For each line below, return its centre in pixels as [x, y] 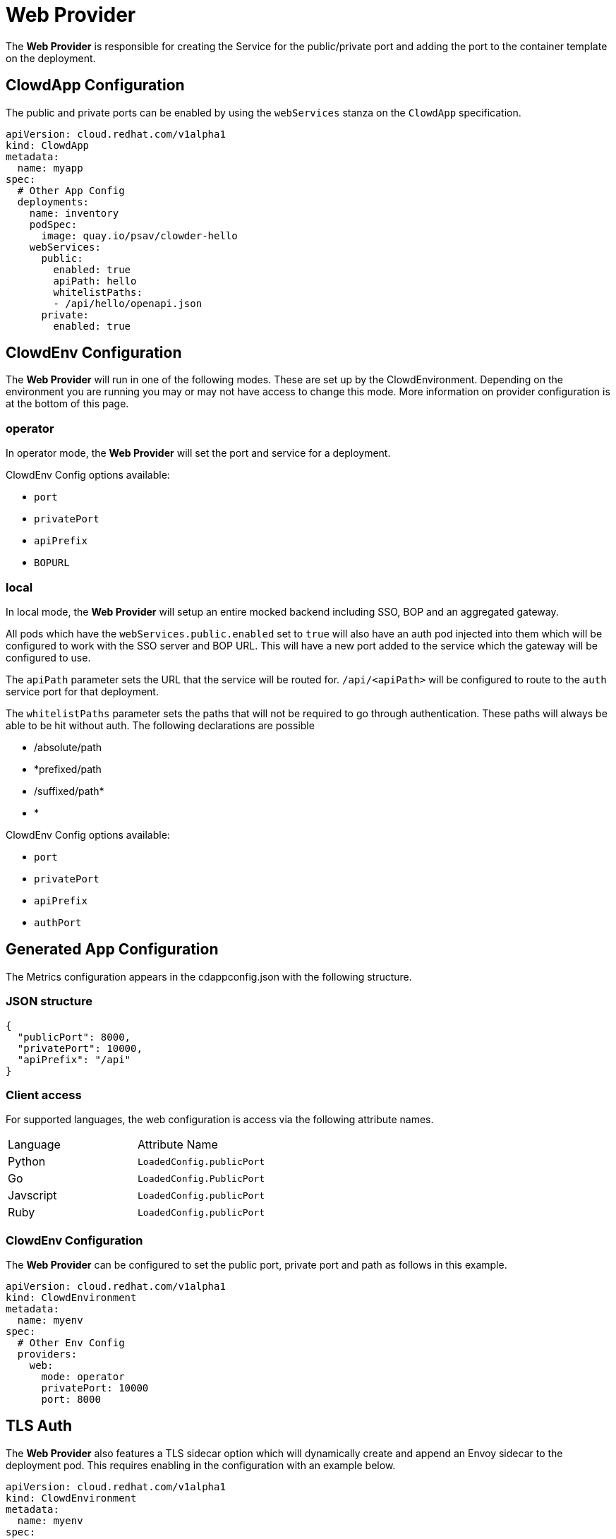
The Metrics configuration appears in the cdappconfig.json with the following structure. [209, 976]
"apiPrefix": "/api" [74, 1059]
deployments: [53, 202]
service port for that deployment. [82, 691]
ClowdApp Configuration [95, 85]
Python [27, 1162]
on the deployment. [51, 58]
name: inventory [74, 213]
